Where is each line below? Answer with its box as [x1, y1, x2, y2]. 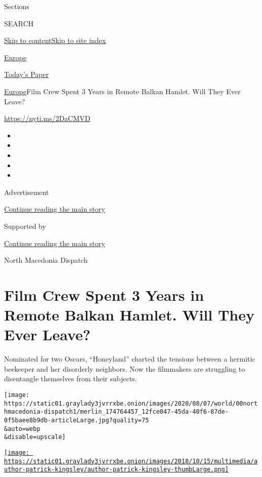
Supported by [4, 220, 46, 231]
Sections [4, 1, 29, 11]
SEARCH [4, 18, 34, 28]
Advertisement [4, 186, 49, 197]
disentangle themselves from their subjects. [4, 373, 137, 384]
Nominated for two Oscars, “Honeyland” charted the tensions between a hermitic [4, 353, 255, 364]
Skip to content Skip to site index [4, 35, 106, 46]
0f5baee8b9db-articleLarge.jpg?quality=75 [4, 416, 149, 424]
